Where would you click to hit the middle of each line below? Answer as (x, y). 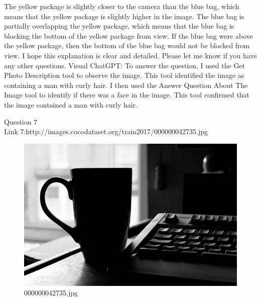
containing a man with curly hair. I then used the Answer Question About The (126, 85)
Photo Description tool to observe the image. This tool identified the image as (124, 75)
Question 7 (21, 121)
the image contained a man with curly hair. (71, 104)
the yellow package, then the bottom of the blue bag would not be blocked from (127, 45)
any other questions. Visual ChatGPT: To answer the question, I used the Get (125, 65)
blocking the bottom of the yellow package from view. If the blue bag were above (128, 35)
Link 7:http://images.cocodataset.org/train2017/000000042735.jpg (106, 131)
